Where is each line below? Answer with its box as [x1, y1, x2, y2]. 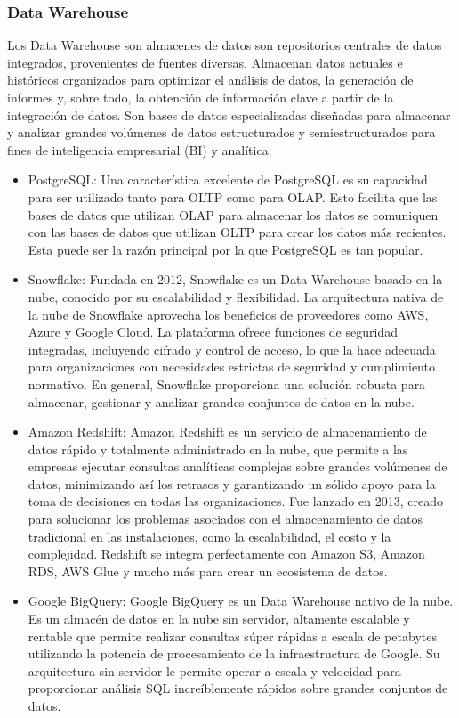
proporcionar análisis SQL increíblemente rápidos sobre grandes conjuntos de [28, 679, 448, 698]
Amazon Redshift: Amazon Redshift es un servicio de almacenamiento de [28, 422, 427, 441]
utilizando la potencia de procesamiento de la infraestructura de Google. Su [28, 644, 440, 663]
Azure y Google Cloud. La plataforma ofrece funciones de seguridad [28, 322, 398, 341]
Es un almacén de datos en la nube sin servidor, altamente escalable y [28, 609, 410, 628]
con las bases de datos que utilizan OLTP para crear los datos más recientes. [28, 223, 447, 241]
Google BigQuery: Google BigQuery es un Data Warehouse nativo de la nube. [28, 592, 454, 610]
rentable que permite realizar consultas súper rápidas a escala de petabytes [28, 626, 437, 645]
